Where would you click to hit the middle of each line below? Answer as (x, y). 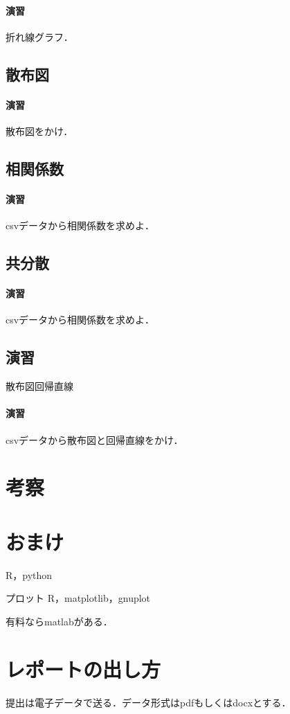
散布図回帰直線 (39, 386)
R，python (29, 574)
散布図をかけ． (39, 131)
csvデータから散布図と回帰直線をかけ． (94, 439)
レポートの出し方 (83, 669)
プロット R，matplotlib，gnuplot (78, 598)
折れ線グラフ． (39, 36)
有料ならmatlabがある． (59, 621)
